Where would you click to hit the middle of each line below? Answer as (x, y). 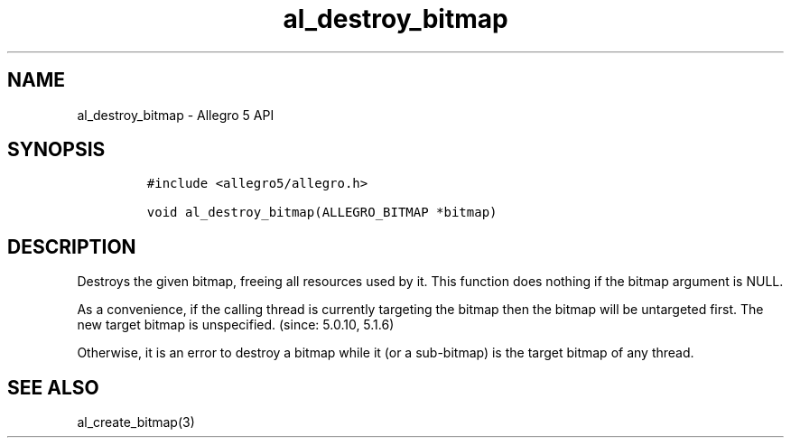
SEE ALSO (53, 387)
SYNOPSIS (56, 150)
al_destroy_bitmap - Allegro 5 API (176, 115)
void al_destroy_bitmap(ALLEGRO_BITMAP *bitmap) (322, 213)
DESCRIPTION (72, 246)
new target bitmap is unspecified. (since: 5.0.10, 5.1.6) (236, 325)
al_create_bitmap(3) (136, 422)
